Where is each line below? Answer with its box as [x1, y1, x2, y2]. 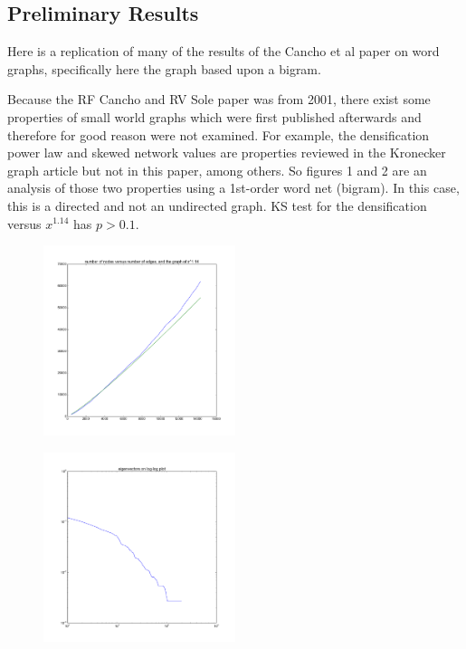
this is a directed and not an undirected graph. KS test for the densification [7, 196, 427, 215]
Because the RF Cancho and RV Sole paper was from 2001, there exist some [7, 90, 431, 109]
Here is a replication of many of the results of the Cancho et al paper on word [7, 42, 440, 61]
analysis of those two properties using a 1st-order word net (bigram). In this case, [7, 178, 460, 197]
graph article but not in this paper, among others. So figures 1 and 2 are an [7, 160, 427, 179]
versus [7, 214, 42, 233]
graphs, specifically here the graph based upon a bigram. [7, 59, 321, 78]
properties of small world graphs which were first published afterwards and [7, 107, 422, 126]
